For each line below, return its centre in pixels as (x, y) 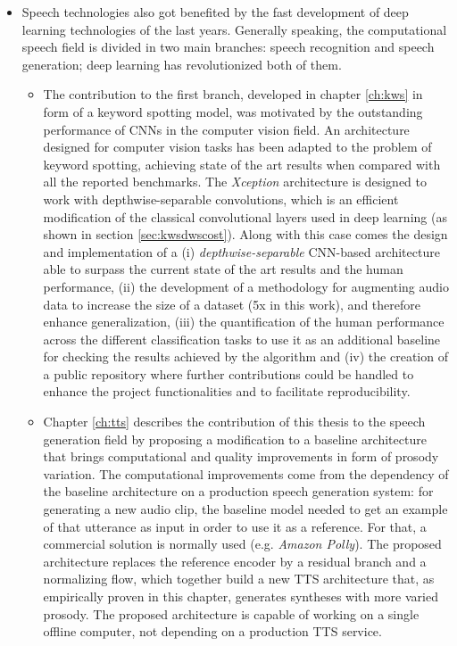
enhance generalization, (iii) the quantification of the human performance (244, 322)
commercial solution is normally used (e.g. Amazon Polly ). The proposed (242, 544)
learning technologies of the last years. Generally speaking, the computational (234, 29)
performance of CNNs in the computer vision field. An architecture (226, 129)
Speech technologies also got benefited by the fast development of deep (215, 12)
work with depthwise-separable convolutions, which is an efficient (221, 199)
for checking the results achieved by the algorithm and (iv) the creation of (245, 356)
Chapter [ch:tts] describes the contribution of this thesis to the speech (234, 422)
